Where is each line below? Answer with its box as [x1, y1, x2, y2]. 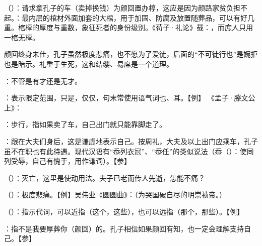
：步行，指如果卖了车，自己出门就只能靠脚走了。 [4, 119, 166, 130]
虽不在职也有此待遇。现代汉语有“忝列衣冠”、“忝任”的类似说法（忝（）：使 [4, 146, 247, 156]
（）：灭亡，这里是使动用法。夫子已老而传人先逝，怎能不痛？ [4, 172, 205, 183]
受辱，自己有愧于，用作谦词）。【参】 [11, 156, 131, 166]
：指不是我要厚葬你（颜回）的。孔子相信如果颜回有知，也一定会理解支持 [4, 223, 244, 233]
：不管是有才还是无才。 [4, 75, 82, 86]
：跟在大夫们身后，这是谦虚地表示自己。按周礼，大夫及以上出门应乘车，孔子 [4, 136, 258, 146]
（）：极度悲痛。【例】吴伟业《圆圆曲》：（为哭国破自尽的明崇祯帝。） [4, 189, 226, 200]
